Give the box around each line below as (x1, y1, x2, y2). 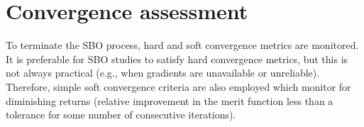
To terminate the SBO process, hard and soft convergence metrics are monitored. (6, 38, 359, 53)
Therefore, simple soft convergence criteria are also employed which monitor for (6, 79, 351, 94)
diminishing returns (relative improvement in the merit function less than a (6, 93, 333, 108)
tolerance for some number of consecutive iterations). (6, 107, 236, 122)
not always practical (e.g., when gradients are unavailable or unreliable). (6, 65, 320, 80)
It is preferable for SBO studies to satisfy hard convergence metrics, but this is (6, 51, 348, 66)
